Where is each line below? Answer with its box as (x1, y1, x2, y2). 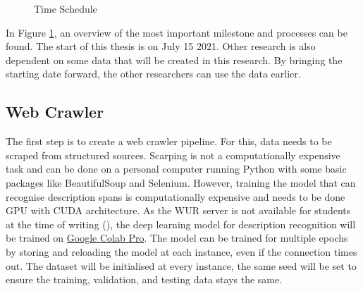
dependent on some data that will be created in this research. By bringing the (6, 52, 343, 67)
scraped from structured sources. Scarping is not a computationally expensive (6, 147, 340, 162)
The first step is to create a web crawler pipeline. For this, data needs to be (6, 134, 332, 149)
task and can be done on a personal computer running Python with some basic (6, 161, 347, 176)
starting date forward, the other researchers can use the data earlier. (6, 66, 301, 81)
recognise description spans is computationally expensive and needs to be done (6, 189, 345, 204)
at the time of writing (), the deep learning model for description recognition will (6, 216, 356, 231)
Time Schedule (34, 1, 97, 16)
